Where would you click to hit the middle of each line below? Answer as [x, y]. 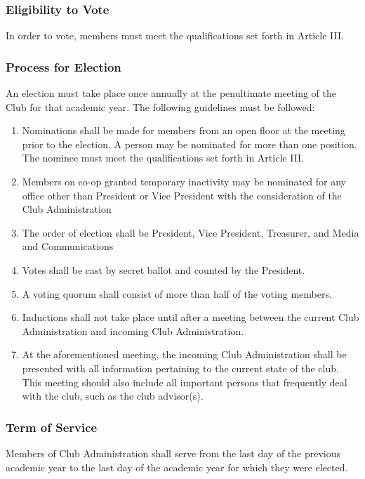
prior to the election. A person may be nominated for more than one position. [190, 144]
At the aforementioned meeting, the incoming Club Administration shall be [184, 354]
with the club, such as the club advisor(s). [113, 396]
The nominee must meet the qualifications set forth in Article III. [163, 158]
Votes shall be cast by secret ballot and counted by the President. [164, 269]
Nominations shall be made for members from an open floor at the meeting [184, 130]
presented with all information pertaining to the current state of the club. [180, 368]
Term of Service [52, 427]
